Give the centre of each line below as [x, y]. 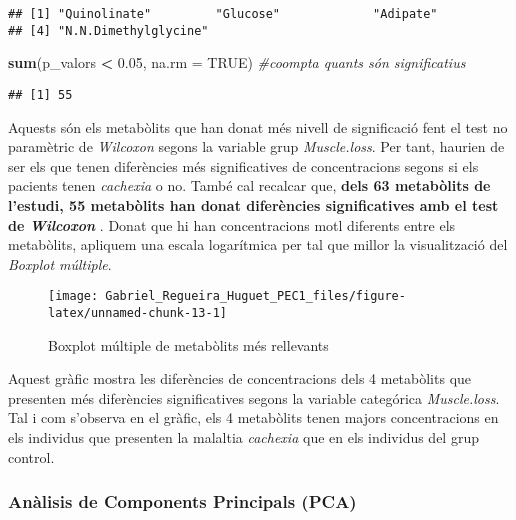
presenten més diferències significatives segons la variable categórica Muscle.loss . [254, 397]
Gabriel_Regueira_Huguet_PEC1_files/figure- [255, 296]
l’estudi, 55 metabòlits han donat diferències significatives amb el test [253, 204]
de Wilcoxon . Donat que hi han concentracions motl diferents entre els [232, 224]
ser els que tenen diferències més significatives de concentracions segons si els [243, 165]
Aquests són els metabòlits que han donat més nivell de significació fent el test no [258, 126]
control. [31, 456]
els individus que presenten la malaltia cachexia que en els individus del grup [243, 437]
